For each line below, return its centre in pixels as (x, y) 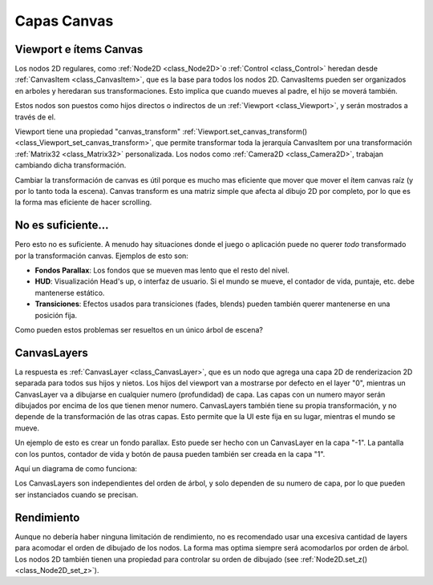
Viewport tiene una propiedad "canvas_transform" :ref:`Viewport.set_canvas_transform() (161, 131)
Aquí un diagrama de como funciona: (76, 469)
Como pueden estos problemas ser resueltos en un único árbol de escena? (139, 330)
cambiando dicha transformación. (71, 165)
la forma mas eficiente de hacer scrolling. (83, 202)
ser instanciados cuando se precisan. (77, 494)
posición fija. (56, 315)
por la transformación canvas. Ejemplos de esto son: (101, 256)
